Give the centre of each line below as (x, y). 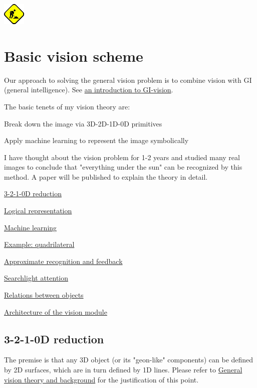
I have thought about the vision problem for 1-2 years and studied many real (122, 157)
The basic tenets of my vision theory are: (67, 106)
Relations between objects (44, 295)
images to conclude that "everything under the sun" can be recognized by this (123, 167)
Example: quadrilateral (39, 244)
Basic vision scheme (74, 55)
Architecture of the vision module (56, 311)
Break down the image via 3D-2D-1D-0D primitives (83, 123)
